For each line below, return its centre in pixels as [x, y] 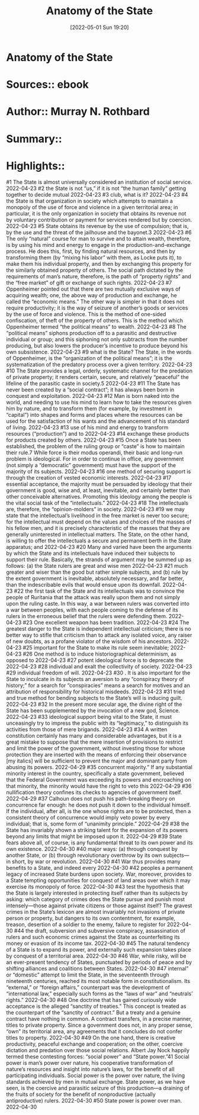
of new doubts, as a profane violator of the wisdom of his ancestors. [89, 641]
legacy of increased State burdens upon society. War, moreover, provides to [99, 874]
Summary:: [34, 139]
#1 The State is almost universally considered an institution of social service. [99, 182]
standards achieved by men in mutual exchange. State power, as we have [96, 1082]
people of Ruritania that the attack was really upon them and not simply [93, 597]
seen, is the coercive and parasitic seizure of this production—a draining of [98, 1088]
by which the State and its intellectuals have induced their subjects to [91, 553]
